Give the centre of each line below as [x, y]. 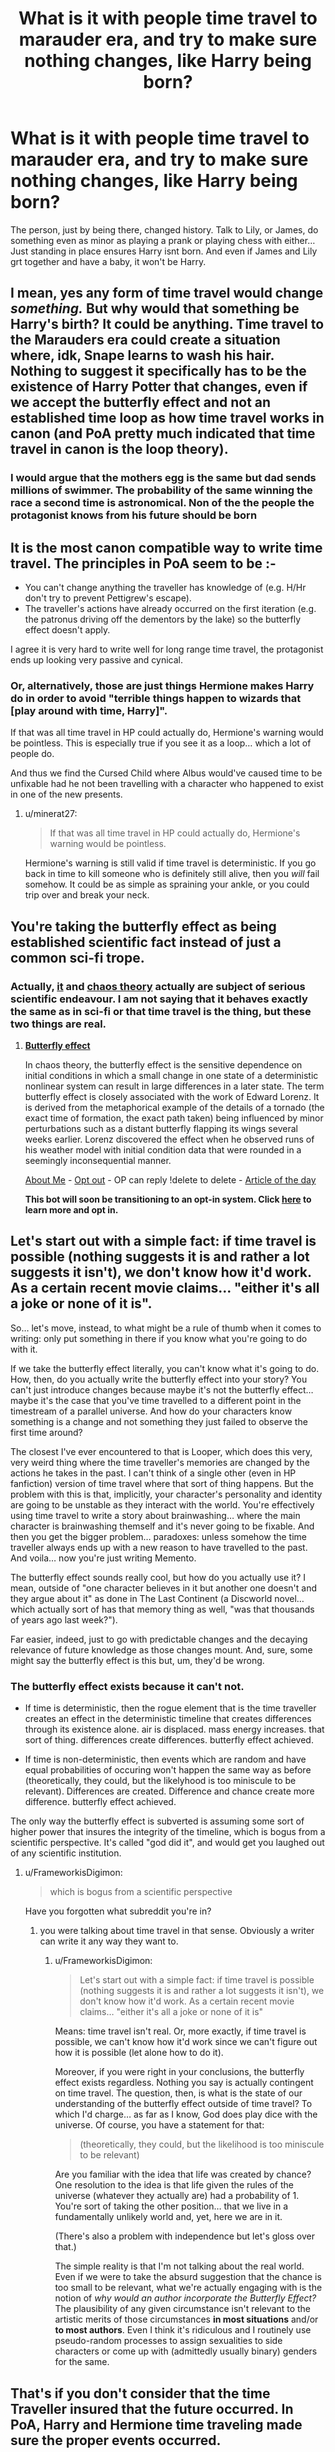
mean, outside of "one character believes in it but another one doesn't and [164, 1588]
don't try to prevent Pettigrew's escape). [108, 598]
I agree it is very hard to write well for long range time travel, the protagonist [167, 649]
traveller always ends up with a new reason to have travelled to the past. [159, 1547]
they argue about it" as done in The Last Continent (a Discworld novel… [157, 1598]
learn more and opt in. [71, 1210]
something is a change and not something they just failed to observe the [159, 1421]
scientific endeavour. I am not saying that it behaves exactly [159, 999]
